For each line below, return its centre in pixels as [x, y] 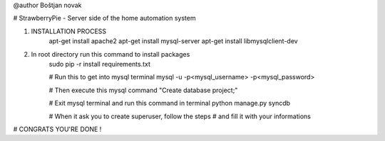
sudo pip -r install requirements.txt [100, 64]
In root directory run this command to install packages [111, 54]
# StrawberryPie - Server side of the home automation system [104, 18]
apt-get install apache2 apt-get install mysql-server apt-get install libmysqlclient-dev [174, 41]
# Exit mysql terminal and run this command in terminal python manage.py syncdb [170, 103]
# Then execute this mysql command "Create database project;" [143, 90]
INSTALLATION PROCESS [69, 31]
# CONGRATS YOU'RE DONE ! [57, 129]
